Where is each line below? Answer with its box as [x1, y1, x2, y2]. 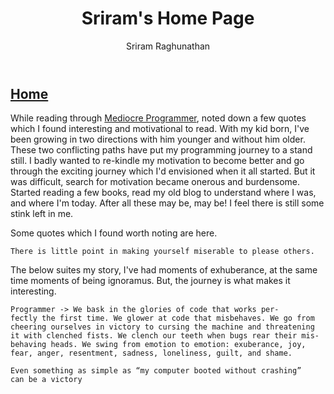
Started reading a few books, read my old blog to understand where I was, [10, 187, 317, 199]
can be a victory [10, 375, 83, 385]
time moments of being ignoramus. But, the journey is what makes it [10, 275, 291, 287]
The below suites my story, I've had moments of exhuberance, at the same [10, 264, 318, 276]
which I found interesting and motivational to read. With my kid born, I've [10, 123, 310, 135]
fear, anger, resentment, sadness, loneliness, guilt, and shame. [10, 348, 293, 359]
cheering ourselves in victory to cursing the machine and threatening [10, 322, 315, 332]
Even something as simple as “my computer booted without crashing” [10, 366, 302, 376]
